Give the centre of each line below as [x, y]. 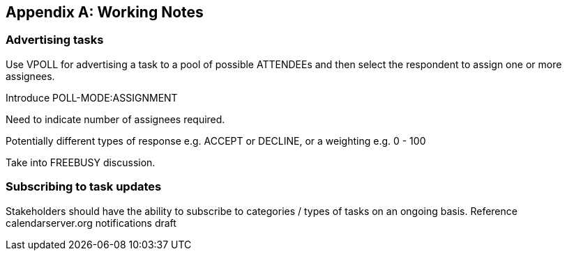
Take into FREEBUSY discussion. [81, 162]
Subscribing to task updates [84, 187]
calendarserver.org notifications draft [91, 223]
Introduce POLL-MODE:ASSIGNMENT [92, 97]
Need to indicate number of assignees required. [115, 119]
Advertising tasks [55, 40]
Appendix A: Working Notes [105, 12]
